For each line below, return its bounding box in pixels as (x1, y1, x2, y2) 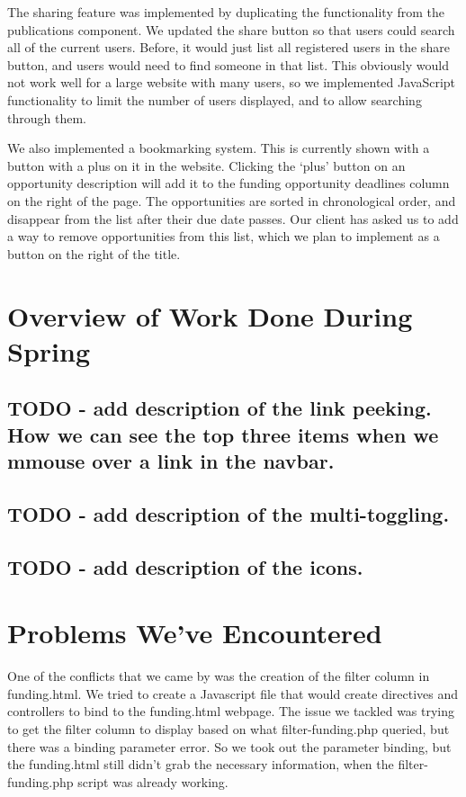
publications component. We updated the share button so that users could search (7, 20, 455, 39)
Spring (7, 332, 90, 369)
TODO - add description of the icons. (7, 552, 363, 580)
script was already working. (77, 772, 229, 791)
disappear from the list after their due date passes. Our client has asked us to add (7, 209, 459, 228)
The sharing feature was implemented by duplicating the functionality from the (7, 3, 445, 21)
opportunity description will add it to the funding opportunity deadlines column (7, 174, 450, 193)
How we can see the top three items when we (7, 420, 439, 448)
